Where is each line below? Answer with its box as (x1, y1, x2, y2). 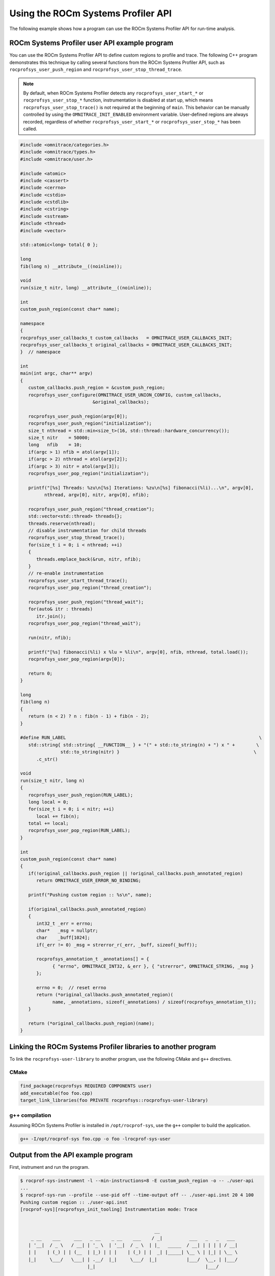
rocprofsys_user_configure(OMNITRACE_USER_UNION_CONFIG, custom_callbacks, (28, 392, 222, 398)
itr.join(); (36, 613, 66, 619)
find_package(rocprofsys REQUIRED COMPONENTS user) (20, 1083, 152, 1089)
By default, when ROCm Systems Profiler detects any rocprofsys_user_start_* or (23, 90, 204, 96)
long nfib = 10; (28, 442, 82, 448)
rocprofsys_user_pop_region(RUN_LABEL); (28, 827, 131, 833)
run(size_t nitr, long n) (20, 777, 85, 783)
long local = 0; (28, 799, 69, 805)
